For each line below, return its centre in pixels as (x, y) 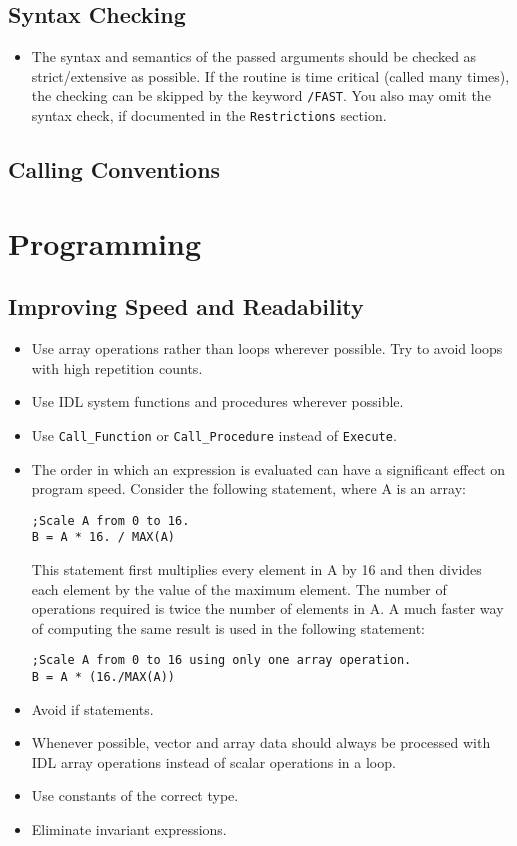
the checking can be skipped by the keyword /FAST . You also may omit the (261, 95)
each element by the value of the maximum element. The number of (239, 588)
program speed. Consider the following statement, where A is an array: (248, 488)
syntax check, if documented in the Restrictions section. (209, 115)
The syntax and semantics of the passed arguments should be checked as (254, 56)
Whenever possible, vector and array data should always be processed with (261, 742)
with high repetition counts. (117, 367)
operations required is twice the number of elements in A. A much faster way (267, 608)
